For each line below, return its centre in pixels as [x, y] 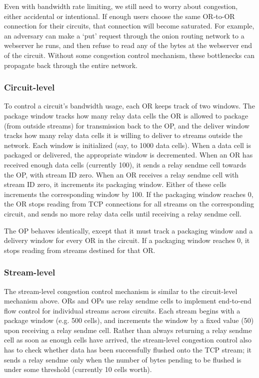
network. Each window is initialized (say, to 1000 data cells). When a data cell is [128, 145]
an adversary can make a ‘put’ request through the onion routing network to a [124, 35]
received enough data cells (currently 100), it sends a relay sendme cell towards [125, 164]
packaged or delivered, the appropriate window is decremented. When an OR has [128, 155]
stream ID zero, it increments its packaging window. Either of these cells [115, 184]
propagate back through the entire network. [71, 65]
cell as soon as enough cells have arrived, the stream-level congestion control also [128, 340]
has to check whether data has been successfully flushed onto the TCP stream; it [128, 350]
